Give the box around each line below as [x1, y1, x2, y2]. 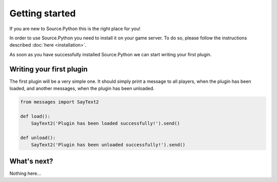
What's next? [9, 156, 53, 166]
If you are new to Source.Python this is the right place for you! [9, 26, 141, 32]
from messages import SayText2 [20, 99, 100, 105]
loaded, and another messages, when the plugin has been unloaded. [9, 85, 155, 92]
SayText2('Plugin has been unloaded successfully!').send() [31, 142, 186, 148]
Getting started [9, 8, 76, 19]
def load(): [20, 113, 51, 119]
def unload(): [20, 134, 56, 141]
